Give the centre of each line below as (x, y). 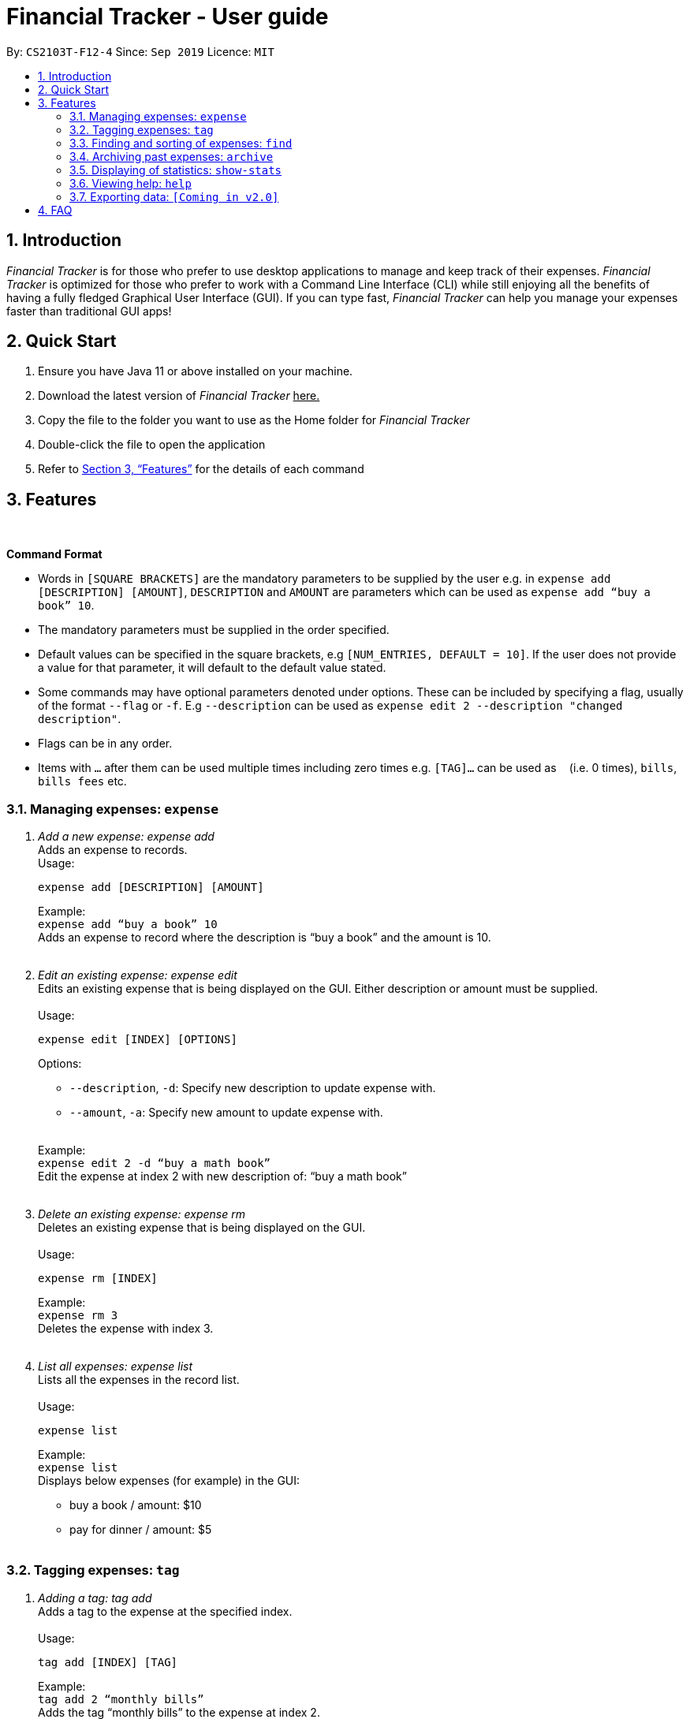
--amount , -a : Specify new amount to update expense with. (226, 1113)
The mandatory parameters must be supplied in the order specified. (214, 630)
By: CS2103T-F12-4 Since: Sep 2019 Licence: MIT (140, 51)
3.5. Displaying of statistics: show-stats (176, 170)
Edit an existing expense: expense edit (138, 975)
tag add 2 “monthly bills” (121, 1699)
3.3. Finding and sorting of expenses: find (181, 143)
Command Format (54, 554)
